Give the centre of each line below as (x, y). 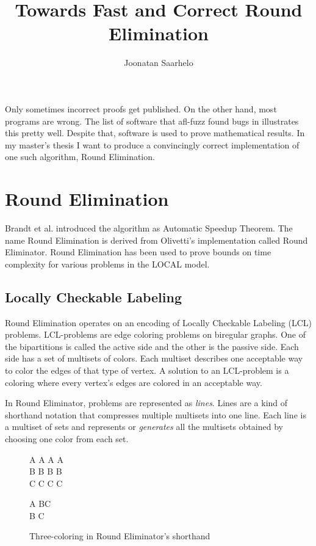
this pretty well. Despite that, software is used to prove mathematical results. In (155, 133)
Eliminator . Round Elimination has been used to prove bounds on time (138, 252)
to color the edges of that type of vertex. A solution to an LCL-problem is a (147, 370)
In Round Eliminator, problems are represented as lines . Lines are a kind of (146, 403)
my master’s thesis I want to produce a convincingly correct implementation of (152, 144)
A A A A (46, 459)
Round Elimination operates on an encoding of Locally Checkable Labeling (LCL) (158, 322)
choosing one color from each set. (67, 438)
